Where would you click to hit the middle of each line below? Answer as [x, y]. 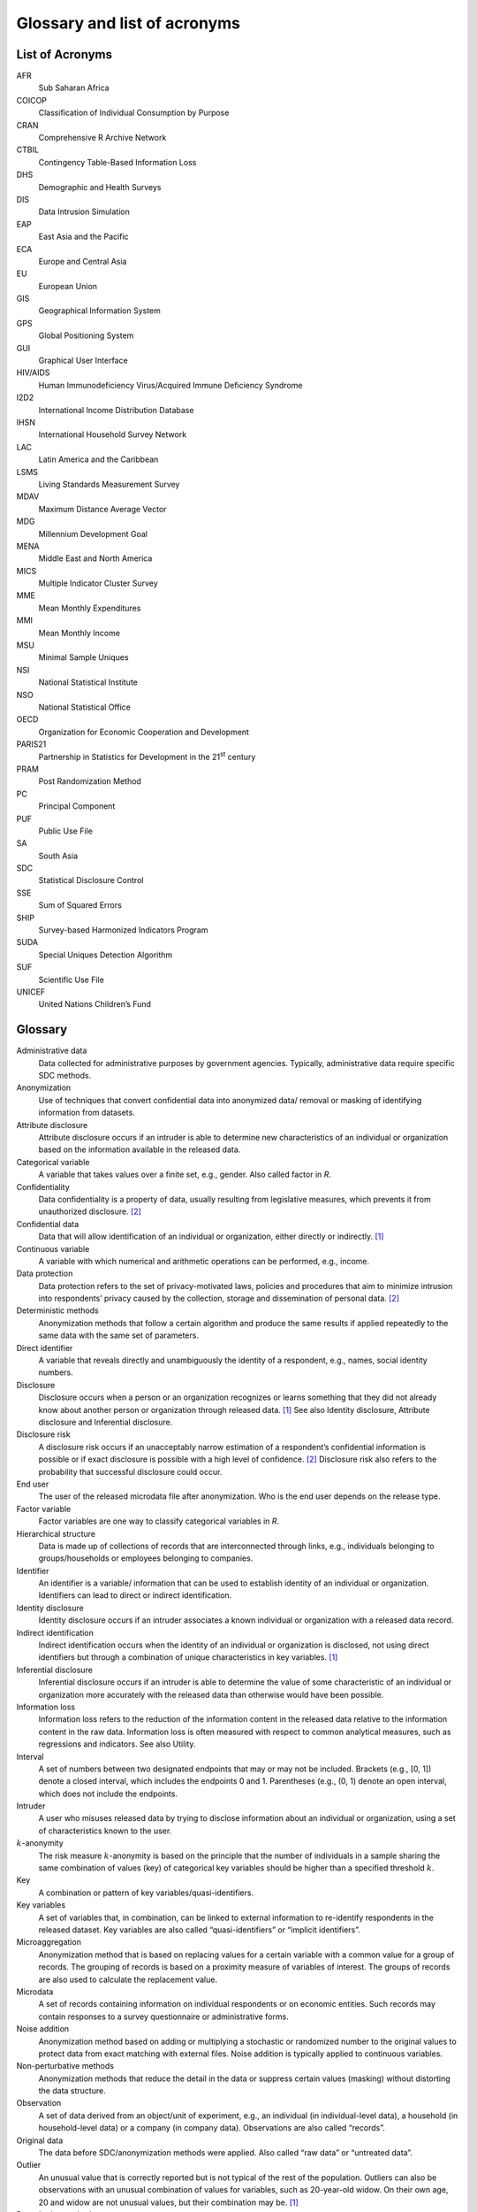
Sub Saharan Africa [74, 88]
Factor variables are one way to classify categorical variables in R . [159, 1521]
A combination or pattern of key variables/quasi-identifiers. [146, 1893]
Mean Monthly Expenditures [90, 608]
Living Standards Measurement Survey [109, 484]
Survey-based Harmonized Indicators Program [123, 930]
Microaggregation [49, 1942]
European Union [68, 286]
